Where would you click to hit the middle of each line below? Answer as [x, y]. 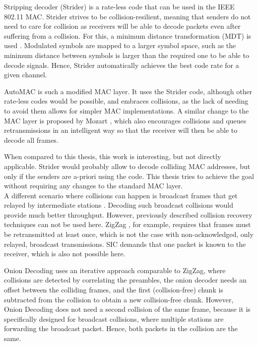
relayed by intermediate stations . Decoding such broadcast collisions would [119, 205]
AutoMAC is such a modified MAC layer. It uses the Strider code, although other [128, 91]
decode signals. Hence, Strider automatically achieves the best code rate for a [122, 65]
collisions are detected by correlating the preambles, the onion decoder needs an [125, 280]
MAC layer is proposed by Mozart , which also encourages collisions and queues [125, 120]
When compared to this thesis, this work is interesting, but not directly [113, 156]
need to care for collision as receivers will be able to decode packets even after [122, 26]
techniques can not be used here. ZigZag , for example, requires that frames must [128, 224]
